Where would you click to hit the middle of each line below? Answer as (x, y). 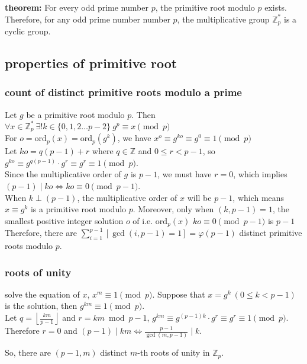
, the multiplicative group (223, 19)
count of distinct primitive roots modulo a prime (123, 92)
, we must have (185, 174)
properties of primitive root (91, 63)
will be (199, 197)
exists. (276, 7)
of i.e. (143, 220)
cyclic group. (28, 31)
